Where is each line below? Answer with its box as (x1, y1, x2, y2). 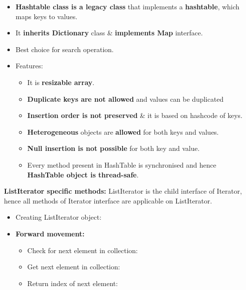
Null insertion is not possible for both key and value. (27, 143, 200, 153)
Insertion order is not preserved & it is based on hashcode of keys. (27, 110, 243, 120)
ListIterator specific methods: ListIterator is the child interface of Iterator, (4, 186, 242, 196)
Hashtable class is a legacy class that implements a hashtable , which (15, 1, 240, 11)
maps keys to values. (15, 11, 78, 21)
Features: (15, 60, 43, 71)
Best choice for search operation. (15, 44, 114, 54)
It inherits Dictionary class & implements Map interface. (15, 28, 203, 38)
